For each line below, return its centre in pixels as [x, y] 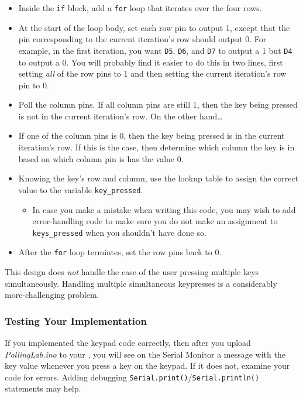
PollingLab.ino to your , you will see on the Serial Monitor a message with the [145, 354]
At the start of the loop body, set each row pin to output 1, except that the [154, 27]
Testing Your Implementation [76, 320]
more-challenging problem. [52, 295]
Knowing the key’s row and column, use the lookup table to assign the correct [159, 178]
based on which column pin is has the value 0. [101, 158]
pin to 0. [34, 85]
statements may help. [43, 388]
